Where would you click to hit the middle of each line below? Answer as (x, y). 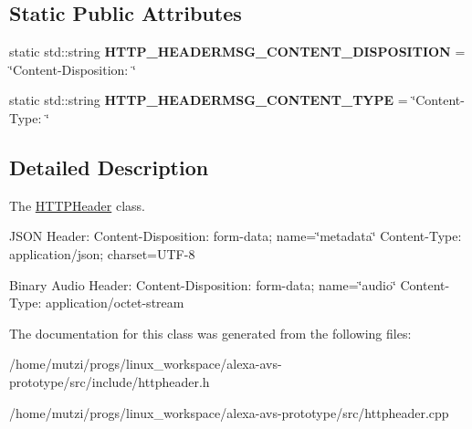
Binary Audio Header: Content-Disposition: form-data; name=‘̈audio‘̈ (203, 284)
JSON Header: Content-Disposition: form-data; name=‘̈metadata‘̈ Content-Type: (236, 236)
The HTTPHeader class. (77, 205)
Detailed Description (109, 167)
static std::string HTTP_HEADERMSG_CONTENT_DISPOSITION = (237, 52)
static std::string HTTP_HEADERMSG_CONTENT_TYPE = (209, 100)
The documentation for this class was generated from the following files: (210, 333)
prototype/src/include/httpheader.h (110, 381)
